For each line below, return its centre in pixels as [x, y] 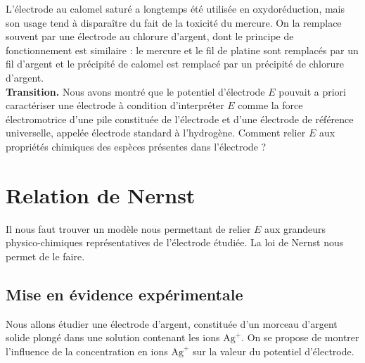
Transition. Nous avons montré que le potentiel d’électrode [135, 91]
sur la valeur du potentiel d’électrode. [273, 351]
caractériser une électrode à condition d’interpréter [115, 105]
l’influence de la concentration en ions [87, 351]
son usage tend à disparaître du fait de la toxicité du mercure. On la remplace [174, 22]
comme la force [270, 105]
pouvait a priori [312, 91]
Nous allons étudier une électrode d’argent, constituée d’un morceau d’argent [172, 323]
